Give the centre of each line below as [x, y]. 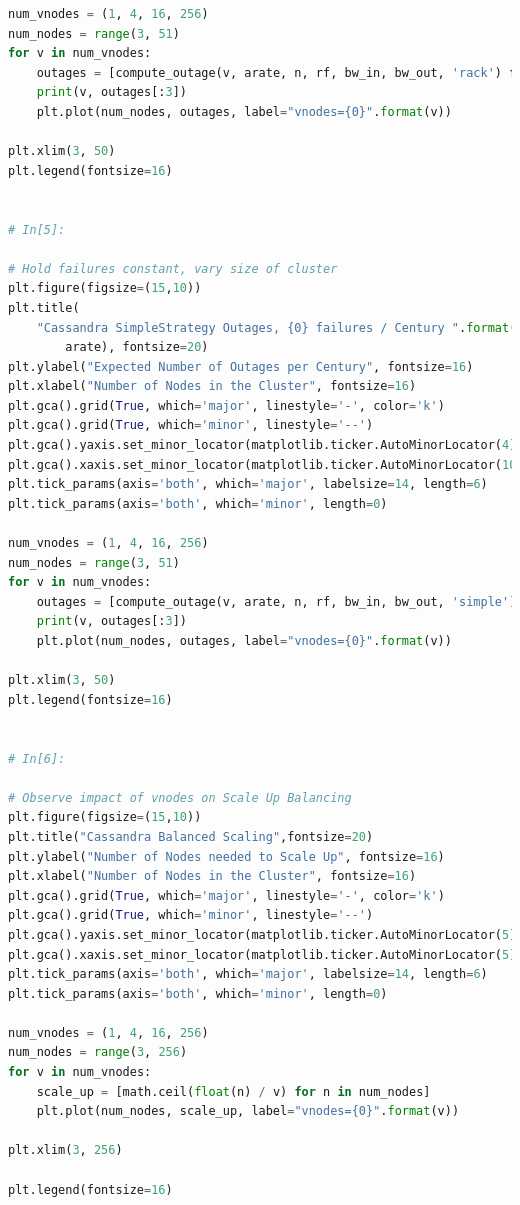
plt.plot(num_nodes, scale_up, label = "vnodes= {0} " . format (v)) [248, 1111]
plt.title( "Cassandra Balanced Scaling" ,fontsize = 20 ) [191, 836]
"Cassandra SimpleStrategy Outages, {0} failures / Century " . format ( [276, 327]
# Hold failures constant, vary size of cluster [173, 268]
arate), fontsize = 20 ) [137, 347]
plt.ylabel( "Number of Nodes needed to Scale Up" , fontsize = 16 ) [226, 856]
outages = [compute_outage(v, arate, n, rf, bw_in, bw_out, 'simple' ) [276, 601]
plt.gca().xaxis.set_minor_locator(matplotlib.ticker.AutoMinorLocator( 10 [262, 464]
